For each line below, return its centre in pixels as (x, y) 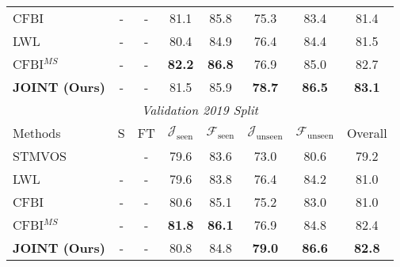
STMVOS (40, 156)
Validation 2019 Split (200, 110)
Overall (367, 133)
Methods (37, 133)
